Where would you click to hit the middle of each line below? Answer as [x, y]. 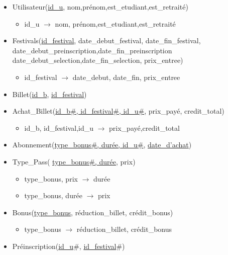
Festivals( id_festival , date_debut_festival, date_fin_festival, [106, 40]
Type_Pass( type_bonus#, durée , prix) [74, 161]
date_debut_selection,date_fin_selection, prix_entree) [98, 60]
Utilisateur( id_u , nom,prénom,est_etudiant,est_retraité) [100, 7]
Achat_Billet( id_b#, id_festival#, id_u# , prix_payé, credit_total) [118, 111]
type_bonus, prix [51, 178]
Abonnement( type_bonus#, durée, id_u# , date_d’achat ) [102, 145]
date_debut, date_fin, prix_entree [126, 77]
